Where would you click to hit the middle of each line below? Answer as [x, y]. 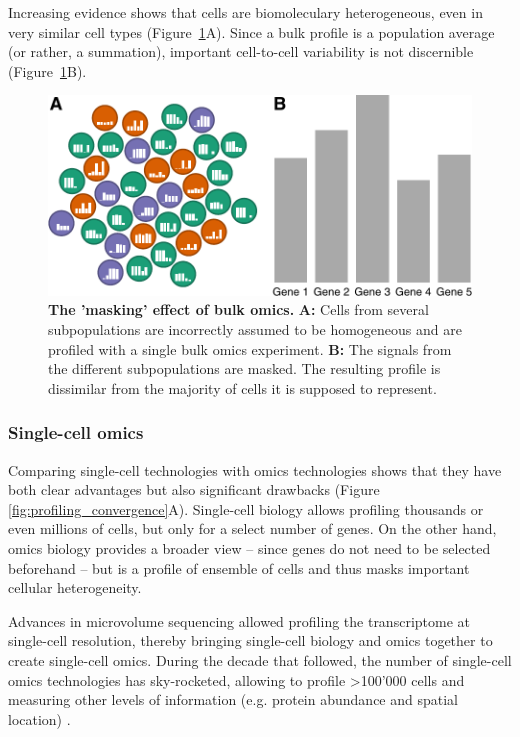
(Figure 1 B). [47, 70]
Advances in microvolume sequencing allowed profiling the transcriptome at [239, 620]
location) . [39, 718]
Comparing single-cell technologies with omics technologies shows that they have [255, 469]
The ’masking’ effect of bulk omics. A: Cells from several [238, 309]
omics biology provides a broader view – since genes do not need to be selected [249, 548]
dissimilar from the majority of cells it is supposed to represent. [242, 387]
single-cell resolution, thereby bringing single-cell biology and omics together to [250, 640]
